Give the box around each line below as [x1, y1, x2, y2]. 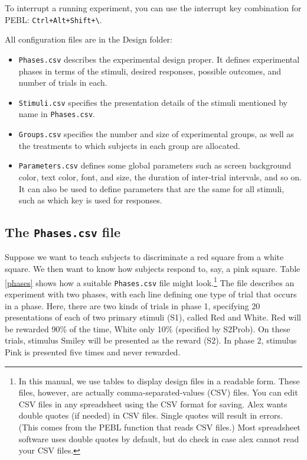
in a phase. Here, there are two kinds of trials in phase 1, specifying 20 [5, 299, 260, 312]
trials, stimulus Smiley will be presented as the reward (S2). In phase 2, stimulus [5, 334, 297, 346]
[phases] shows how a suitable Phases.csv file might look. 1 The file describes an [5, 274, 295, 289]
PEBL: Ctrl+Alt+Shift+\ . [5, 13, 102, 25]
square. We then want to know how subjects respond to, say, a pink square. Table [5, 263, 301, 275]
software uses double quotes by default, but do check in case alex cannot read [18, 432, 299, 445]
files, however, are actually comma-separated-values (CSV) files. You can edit [18, 386, 298, 399]
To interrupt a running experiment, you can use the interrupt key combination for [5, 2, 302, 14]
